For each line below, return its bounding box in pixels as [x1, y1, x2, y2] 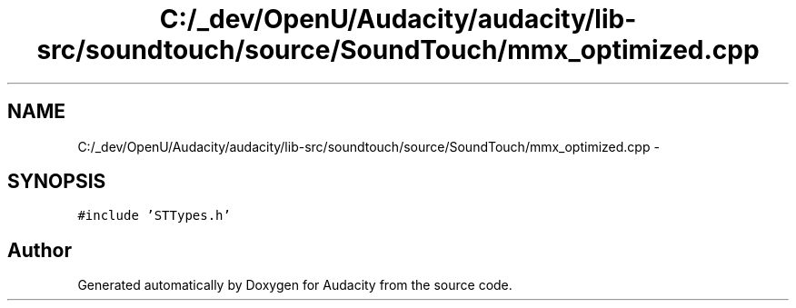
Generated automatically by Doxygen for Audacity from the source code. [77, 277, 512, 293]
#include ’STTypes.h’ [77, 208, 231, 224]
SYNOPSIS [7, 170, 106, 194]
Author [7, 238, 72, 262]
